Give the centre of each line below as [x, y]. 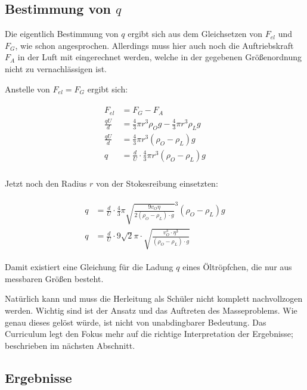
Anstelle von [27, 89]
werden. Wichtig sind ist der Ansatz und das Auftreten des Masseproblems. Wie [151, 310]
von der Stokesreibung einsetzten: [157, 183]
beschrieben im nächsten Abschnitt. [70, 345]
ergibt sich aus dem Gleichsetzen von [195, 34]
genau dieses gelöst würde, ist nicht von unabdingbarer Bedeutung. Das [136, 322]
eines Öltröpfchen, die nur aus [237, 267]
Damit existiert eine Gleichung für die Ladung [89, 267]
